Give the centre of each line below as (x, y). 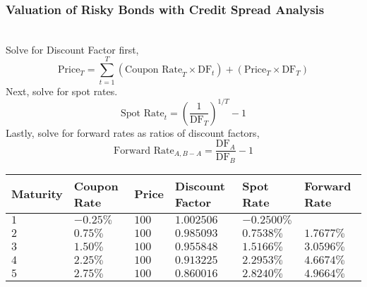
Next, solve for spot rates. (62, 91)
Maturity (37, 194)
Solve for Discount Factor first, (72, 49)
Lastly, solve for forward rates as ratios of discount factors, (133, 132)
